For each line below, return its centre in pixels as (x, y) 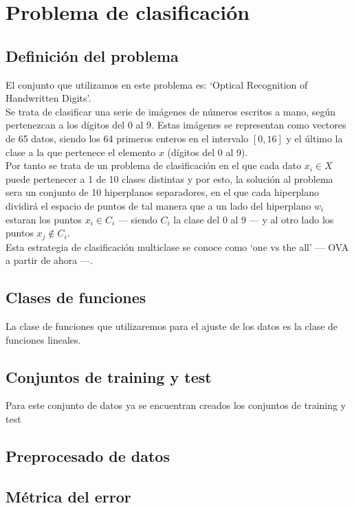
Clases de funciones (76, 297)
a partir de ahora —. (49, 260)
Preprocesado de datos (88, 455)
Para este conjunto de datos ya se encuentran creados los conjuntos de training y (176, 405)
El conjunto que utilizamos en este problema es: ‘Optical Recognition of (157, 84)
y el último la (314, 138)
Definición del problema (92, 55)
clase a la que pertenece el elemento (81, 152)
